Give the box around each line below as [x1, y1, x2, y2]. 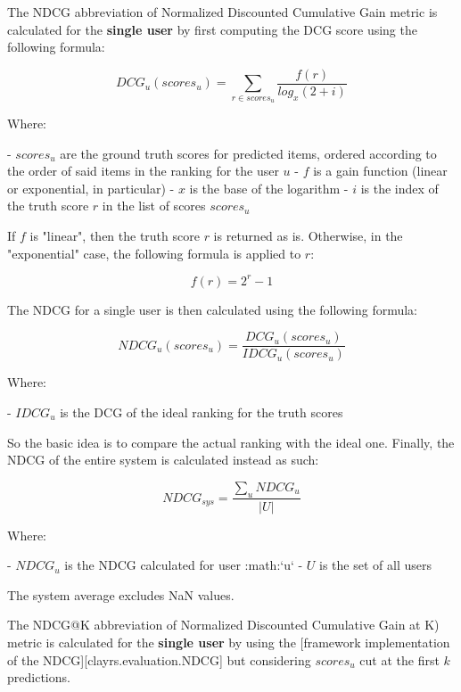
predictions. [7, 668, 70, 687]
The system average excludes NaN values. [7, 585, 235, 604]
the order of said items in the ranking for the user [7, 161, 279, 180]
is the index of [360, 178, 439, 197]
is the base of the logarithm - [189, 178, 349, 197]
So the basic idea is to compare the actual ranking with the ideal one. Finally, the [7, 432, 455, 451]
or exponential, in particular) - [7, 178, 175, 197]
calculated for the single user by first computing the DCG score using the [7, 20, 417, 38]
